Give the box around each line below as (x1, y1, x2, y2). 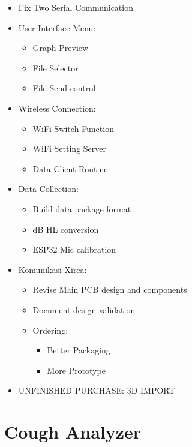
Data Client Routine (32, 162, 108, 175)
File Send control (32, 82, 96, 94)
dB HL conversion (32, 223, 99, 235)
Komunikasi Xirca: (18, 263, 87, 275)
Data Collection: (18, 182, 79, 195)
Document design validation (32, 303, 136, 316)
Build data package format (32, 202, 131, 215)
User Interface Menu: (18, 21, 96, 34)
